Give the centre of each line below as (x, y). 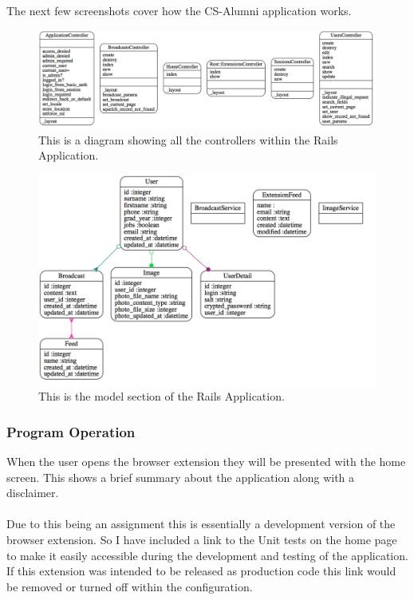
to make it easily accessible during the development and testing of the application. (207, 555)
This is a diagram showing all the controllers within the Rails (188, 139)
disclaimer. (33, 493)
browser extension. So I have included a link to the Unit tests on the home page (202, 539)
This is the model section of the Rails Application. (162, 396)
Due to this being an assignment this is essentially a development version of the (201, 524)
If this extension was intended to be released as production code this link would (201, 571)
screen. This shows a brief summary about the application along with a (181, 477)
